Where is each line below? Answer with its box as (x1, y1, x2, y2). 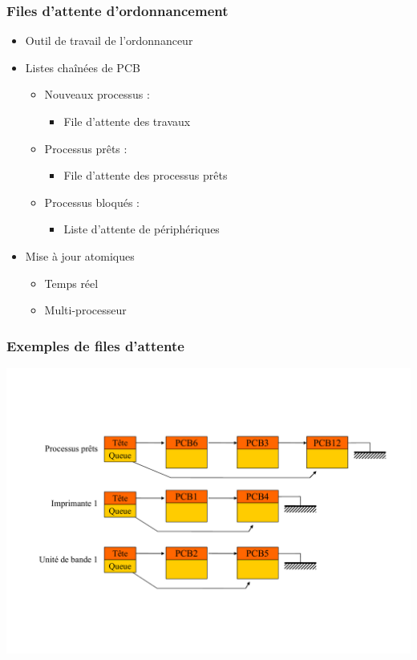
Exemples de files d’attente (6, 335, 184, 355)
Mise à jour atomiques (25, 247, 135, 264)
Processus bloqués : (44, 193, 140, 210)
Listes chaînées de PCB (25, 59, 140, 75)
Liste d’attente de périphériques (63, 221, 220, 237)
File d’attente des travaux (63, 113, 191, 129)
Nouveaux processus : (44, 86, 150, 103)
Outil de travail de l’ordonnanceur (25, 32, 193, 49)
